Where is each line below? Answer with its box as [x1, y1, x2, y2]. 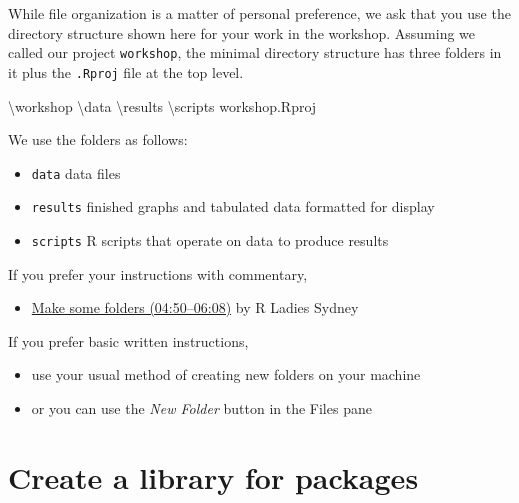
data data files [31, 162, 121, 183]
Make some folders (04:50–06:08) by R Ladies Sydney [31, 297, 359, 318]
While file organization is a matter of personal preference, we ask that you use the [8, 3, 511, 23]
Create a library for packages [8, 456, 419, 497]
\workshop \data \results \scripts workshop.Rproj [8, 95, 317, 116]
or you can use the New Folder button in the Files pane [31, 398, 372, 419]
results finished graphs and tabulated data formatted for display [31, 196, 435, 217]
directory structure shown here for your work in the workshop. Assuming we [8, 22, 476, 43]
